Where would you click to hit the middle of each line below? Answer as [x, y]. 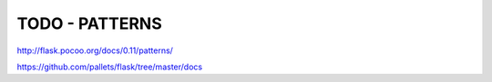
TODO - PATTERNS [90, 23]
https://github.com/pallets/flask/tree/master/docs [110, 67]
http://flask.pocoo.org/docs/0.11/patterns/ [95, 50]
